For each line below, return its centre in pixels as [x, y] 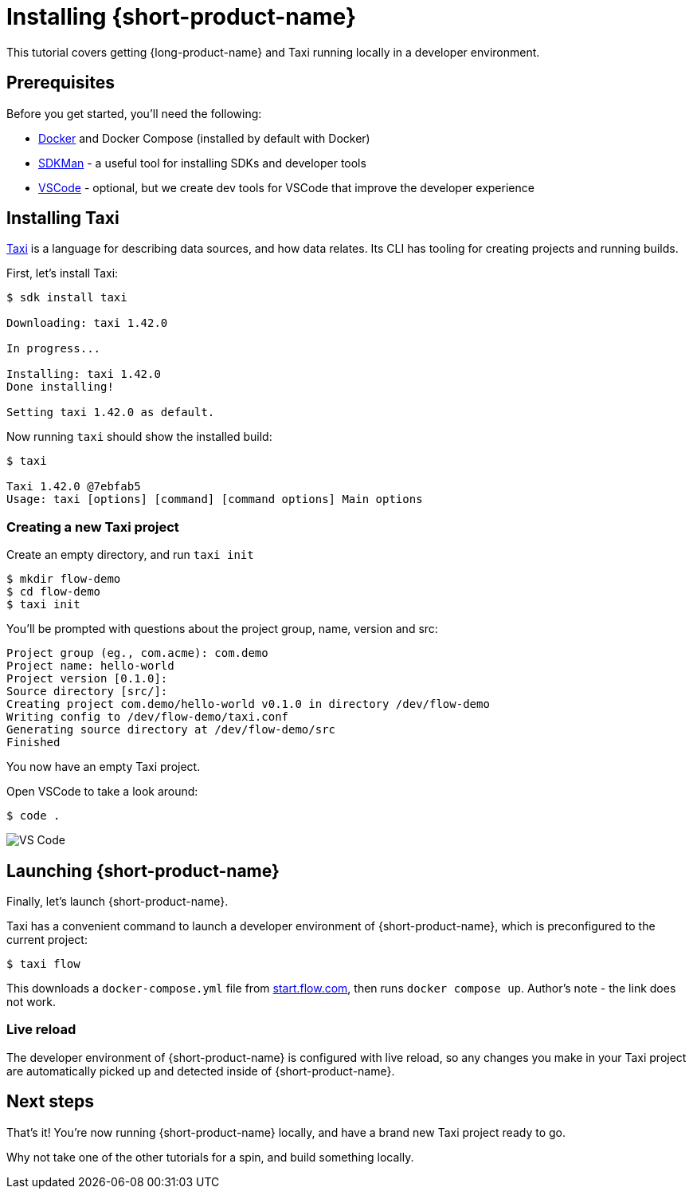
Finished [33, 743]
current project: [47, 940]
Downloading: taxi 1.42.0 [87, 323]
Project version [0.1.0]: [87, 679]
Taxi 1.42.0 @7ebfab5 [74, 487]
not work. [31, 1002]
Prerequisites [61, 83]
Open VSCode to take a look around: [102, 792]
